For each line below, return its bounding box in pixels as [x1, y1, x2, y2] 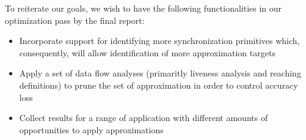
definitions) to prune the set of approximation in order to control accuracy [19, 78, 298, 91]
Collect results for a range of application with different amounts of [19, 111, 268, 124]
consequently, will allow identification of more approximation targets [19, 46, 275, 59]
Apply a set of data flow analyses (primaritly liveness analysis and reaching [19, 67, 301, 79]
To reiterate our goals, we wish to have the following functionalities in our [5, 2, 282, 14]
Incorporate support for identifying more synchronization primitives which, [19, 34, 300, 47]
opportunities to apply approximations [19, 123, 164, 136]
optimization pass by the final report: [5, 13, 145, 26]
